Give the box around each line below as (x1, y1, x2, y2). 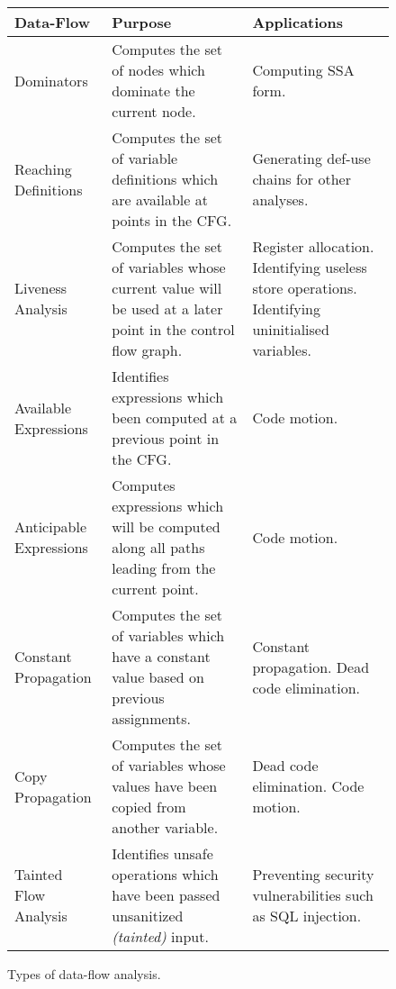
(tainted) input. (112, 926, 209, 947)
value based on (112, 667, 204, 687)
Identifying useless (252, 257, 367, 277)
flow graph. (112, 340, 183, 360)
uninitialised (252, 319, 329, 340)
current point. (112, 578, 199, 599)
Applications (252, 12, 344, 32)
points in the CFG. (112, 210, 232, 231)
